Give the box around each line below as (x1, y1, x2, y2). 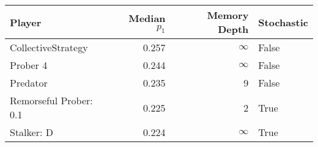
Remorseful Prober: (10, 93, 93, 107)
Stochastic (258, 15, 308, 29)
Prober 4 (10, 58, 48, 72)
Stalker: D (10, 125, 53, 139)
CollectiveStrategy (10, 40, 88, 54)
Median (128, 10, 166, 25)
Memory (207, 8, 249, 22)
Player (10, 15, 42, 29)
